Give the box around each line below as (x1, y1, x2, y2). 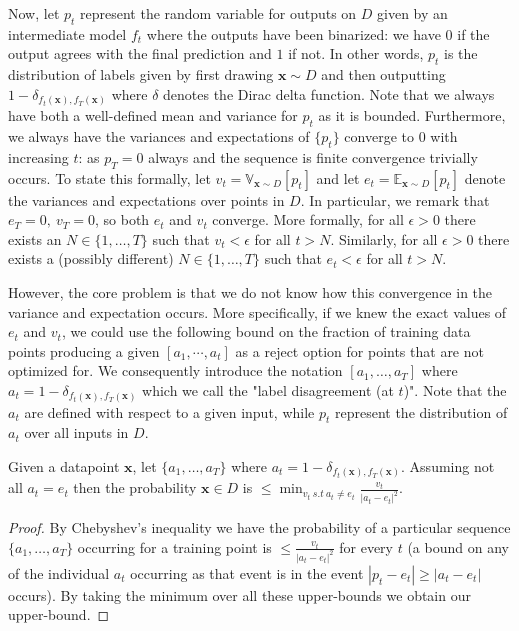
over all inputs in (24, 422, 129, 443)
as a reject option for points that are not (235, 340, 484, 361)
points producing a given (8, 340, 160, 361)
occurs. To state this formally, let (8, 167, 211, 188)
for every (339, 536, 394, 557)
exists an (8, 228, 62, 249)
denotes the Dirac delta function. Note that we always (163, 83, 495, 104)
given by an (377, 3, 448, 23)
